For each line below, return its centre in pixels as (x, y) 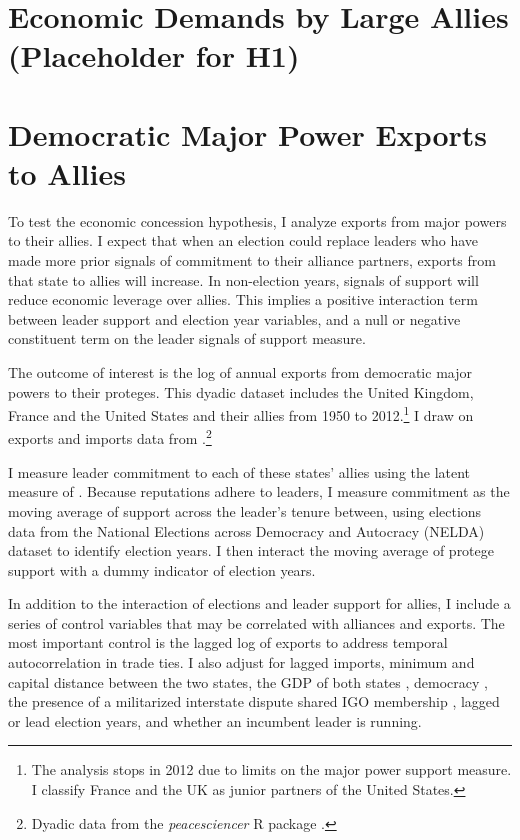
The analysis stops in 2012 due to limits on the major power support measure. (271, 769)
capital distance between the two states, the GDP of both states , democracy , (248, 681)
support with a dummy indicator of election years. (162, 569)
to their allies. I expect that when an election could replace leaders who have (243, 240)
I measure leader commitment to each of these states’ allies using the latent (239, 471)
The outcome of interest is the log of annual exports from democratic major (240, 372)
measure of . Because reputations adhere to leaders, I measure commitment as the (259, 491)
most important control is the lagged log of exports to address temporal (228, 642)
